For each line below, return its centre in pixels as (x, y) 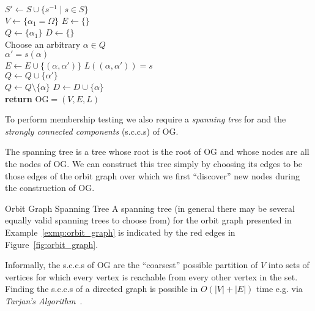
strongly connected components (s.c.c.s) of (82, 131)
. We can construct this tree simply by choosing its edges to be (185, 164)
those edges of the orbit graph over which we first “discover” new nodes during (153, 175)
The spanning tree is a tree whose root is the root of (103, 152)
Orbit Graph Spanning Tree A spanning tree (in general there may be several (150, 208)
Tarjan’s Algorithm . (44, 300)
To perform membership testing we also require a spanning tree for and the (146, 119)
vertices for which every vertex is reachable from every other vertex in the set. (151, 276)
